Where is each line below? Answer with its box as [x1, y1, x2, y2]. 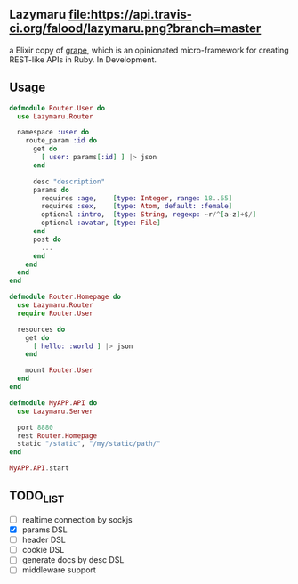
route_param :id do [25, 136, 98, 145]
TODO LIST [9, 489, 65, 506]
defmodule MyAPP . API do [9, 398, 98, 408]
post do [32, 235, 62, 244]
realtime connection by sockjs [21, 515, 133, 524]
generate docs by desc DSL [21, 555, 125, 565]
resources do [17, 325, 66, 334]
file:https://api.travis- [68, 7, 193, 22]
